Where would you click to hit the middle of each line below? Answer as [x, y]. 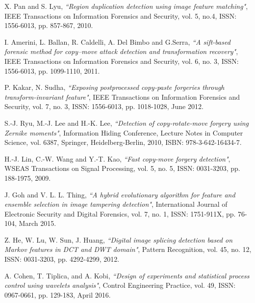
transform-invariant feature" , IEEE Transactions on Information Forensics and [122, 96]
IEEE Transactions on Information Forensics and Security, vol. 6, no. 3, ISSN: [122, 61]
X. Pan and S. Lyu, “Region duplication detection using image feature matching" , [126, 6]
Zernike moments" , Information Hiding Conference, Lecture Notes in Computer [124, 132]
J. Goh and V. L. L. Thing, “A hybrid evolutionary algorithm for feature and [120, 194]
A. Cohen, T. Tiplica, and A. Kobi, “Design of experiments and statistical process [127, 275]
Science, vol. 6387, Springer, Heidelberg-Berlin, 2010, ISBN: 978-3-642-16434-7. [123, 142]
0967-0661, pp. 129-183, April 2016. [58, 294]
